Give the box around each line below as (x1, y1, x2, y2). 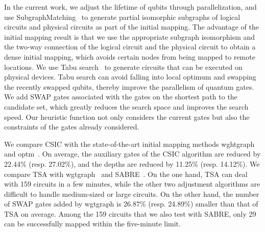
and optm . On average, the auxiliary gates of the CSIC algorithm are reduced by (4, 148, 261, 159)
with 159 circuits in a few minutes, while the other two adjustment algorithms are (4, 178, 260, 189)
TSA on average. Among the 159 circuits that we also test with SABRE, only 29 (4, 208, 256, 219)
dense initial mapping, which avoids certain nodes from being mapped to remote (4, 51, 255, 62)
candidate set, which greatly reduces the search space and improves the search (4, 101, 249, 112)
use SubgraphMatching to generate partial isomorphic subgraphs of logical (4, 11, 240, 22)
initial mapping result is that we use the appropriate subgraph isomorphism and (4, 31, 255, 42)
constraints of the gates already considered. (4, 121, 139, 132)
